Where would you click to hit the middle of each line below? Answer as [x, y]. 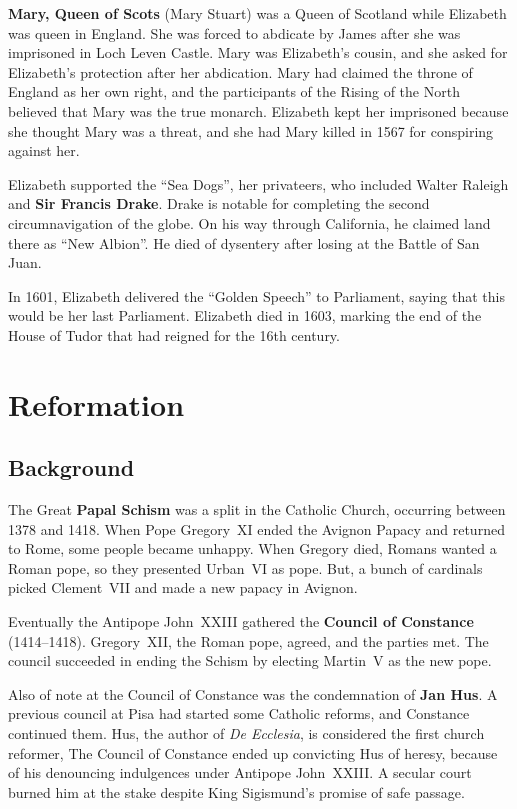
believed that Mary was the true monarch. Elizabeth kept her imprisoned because [258, 110]
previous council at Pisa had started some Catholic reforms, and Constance [239, 713]
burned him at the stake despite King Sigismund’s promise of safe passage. [236, 791]
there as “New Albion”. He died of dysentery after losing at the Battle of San [244, 242]
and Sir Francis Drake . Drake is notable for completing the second [219, 203]
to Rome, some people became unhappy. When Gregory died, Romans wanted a [252, 548]
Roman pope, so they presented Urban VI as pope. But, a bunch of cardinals [245, 567]
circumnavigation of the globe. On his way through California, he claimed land [249, 222]
